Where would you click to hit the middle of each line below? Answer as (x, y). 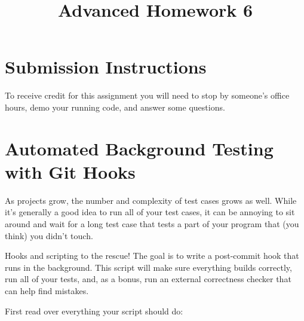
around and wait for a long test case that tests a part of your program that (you (152, 224)
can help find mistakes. (47, 290)
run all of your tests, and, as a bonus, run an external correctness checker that (148, 279)
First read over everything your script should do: (94, 311)
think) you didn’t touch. (49, 235)
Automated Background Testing (139, 148)
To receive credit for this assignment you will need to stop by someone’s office (147, 95)
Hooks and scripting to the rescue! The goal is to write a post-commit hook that (152, 256)
